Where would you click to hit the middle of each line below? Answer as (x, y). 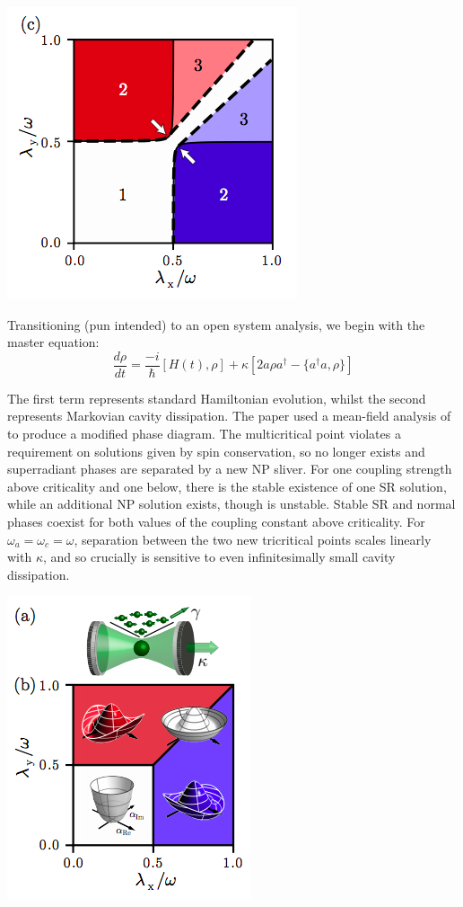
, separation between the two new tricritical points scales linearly (253, 539)
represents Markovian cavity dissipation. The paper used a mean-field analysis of (229, 416)
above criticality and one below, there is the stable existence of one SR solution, (227, 486)
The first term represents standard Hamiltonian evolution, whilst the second (217, 398)
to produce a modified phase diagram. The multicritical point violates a (204, 434)
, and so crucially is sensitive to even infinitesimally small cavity (219, 557)
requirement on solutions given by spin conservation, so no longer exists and (216, 451)
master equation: (53, 342)
